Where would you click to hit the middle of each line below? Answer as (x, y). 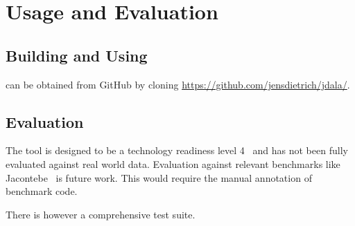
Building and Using (77, 55)
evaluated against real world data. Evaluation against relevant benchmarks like (173, 163)
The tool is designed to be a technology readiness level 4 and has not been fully (177, 150)
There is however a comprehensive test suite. (101, 214)
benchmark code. (42, 191)
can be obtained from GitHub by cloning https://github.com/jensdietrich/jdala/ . (178, 84)
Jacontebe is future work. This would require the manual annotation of (159, 177)
